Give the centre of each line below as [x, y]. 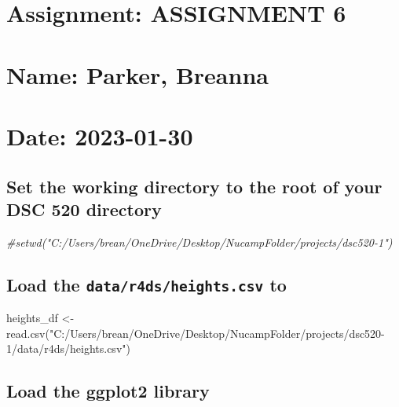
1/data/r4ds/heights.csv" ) [68, 348]
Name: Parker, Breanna [137, 74]
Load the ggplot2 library [108, 391]
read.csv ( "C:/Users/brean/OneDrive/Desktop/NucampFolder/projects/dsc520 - [196, 333]
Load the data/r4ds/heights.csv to [146, 284]
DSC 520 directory [84, 209]
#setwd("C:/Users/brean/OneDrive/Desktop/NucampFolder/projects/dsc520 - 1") [199, 242]
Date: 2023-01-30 [100, 136]
